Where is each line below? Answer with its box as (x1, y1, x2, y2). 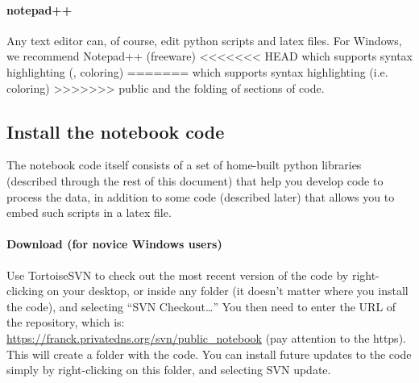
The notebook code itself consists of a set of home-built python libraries (6, 156, 362, 173)
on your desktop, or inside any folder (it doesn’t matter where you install (47, 282, 409, 299)
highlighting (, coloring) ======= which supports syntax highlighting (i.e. (6, 63, 388, 80)
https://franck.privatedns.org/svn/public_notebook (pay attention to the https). (6, 329, 406, 346)
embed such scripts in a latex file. (6, 204, 172, 221)
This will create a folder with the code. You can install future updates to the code (6, 345, 412, 362)
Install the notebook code (6, 119, 225, 144)
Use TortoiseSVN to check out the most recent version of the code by (6, 266, 349, 283)
